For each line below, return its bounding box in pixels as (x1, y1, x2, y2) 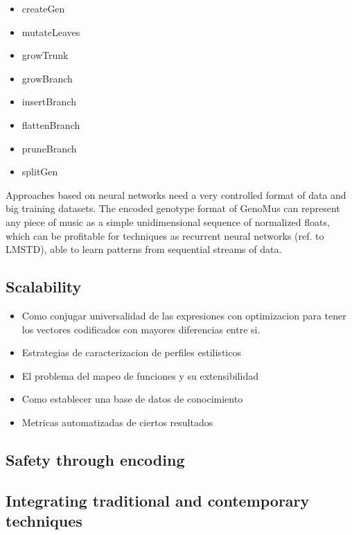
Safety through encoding (6, 448, 185, 470)
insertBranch (21, 94, 76, 109)
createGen (21, 1, 65, 15)
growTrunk (21, 48, 69, 62)
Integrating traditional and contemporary (6, 489, 310, 511)
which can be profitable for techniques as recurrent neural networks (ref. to (6, 228, 324, 243)
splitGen (21, 164, 58, 179)
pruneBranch (21, 141, 77, 155)
